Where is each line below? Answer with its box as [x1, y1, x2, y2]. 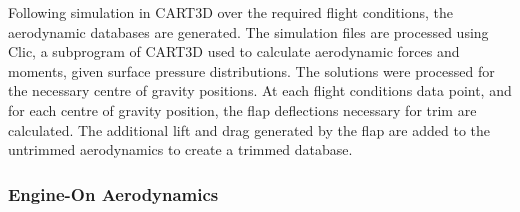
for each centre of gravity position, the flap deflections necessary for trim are [8, 99, 477, 120]
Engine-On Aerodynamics [8, 181, 219, 206]
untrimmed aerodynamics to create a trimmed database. [8, 139, 353, 160]
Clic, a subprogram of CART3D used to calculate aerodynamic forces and [8, 41, 460, 62]
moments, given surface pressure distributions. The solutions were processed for [8, 60, 495, 81]
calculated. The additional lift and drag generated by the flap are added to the [8, 119, 490, 140]
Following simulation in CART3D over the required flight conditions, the [8, 2, 454, 22]
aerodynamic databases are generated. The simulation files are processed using [8, 21, 489, 42]
